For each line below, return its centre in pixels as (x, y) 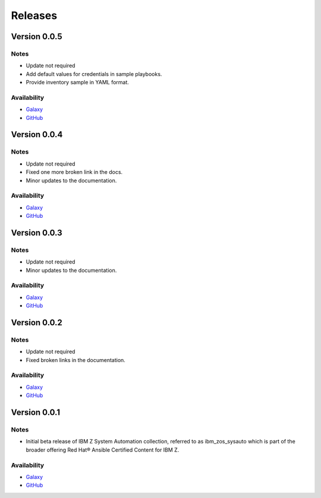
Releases (34, 15)
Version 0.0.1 (36, 413)
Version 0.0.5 (37, 37)
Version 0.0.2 (37, 323)
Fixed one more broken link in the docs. (74, 172)
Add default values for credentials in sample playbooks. (94, 74)
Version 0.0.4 (37, 134)
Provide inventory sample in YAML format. (77, 83)
